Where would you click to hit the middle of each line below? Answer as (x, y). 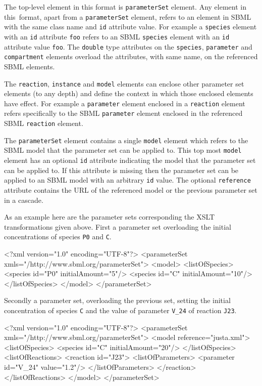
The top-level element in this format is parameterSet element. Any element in (125, 7)
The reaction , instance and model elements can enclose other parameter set (124, 83)
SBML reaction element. (44, 123)
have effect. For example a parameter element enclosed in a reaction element (125, 103)
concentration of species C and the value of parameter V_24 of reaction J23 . (120, 310)
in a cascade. (24, 200)
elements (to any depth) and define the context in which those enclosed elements (129, 93)
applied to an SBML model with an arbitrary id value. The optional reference (127, 180)
